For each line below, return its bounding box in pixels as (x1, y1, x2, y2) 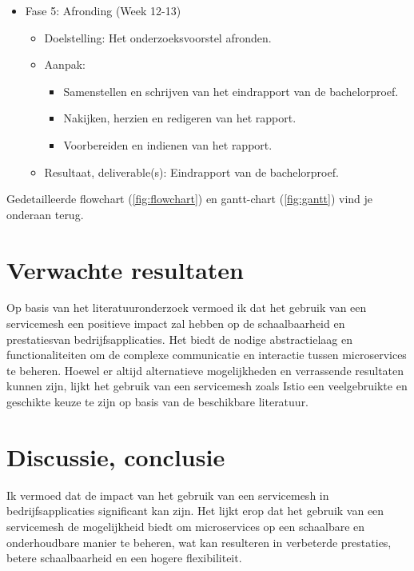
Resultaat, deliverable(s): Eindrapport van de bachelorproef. (44, 163, 339, 180)
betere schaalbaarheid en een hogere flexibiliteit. (6, 549, 242, 566)
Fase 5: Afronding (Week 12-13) (25, 2, 181, 18)
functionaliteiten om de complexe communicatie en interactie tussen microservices (6, 346, 407, 363)
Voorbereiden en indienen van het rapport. (63, 136, 273, 153)
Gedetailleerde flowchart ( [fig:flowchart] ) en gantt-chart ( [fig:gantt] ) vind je (6, 190, 373, 207)
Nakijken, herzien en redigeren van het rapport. (63, 110, 297, 126)
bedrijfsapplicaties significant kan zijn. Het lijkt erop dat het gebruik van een (6, 502, 384, 519)
